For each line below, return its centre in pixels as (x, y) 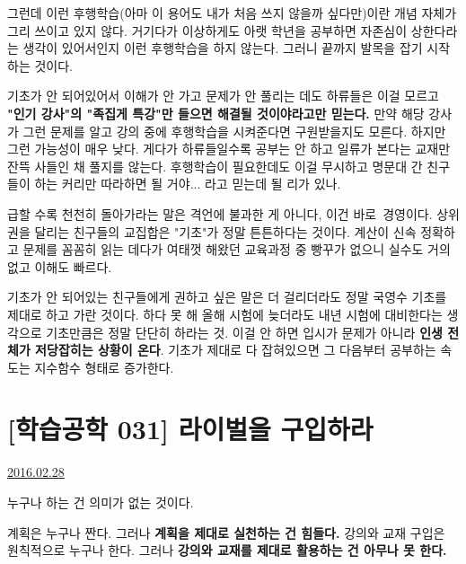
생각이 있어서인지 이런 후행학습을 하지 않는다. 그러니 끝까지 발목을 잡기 (223, 48)
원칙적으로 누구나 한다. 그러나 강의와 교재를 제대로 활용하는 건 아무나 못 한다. (227, 550)
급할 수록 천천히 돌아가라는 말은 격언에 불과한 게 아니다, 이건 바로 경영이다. (220, 213)
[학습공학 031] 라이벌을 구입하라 (190, 429)
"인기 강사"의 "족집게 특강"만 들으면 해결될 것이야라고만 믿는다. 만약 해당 (216, 113)
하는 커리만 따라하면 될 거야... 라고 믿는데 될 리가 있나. (188, 184)
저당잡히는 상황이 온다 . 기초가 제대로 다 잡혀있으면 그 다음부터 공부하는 (236, 350)
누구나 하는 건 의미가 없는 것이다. (101, 502)
